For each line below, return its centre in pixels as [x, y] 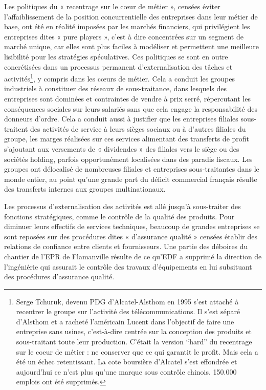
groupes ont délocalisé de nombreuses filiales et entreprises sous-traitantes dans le [132, 169]
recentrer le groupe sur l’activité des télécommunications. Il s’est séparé [128, 311]
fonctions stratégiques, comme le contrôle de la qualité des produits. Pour [119, 216]
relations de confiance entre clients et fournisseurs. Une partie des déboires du [126, 246]
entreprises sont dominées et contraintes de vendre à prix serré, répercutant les [127, 98]
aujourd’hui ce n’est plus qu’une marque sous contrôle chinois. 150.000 [126, 371]
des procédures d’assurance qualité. [59, 276]
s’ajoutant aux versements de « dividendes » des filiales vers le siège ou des [122, 148]
